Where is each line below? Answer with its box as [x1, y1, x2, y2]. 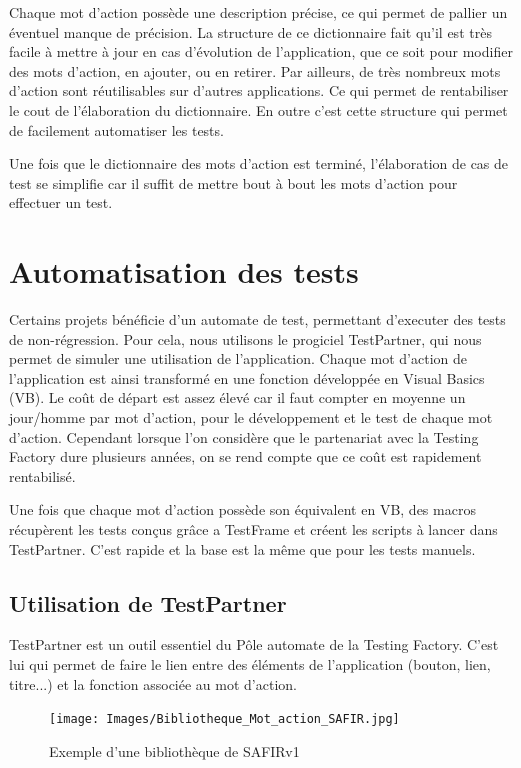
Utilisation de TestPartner [9, 587, 287, 618]
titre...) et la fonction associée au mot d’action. [9, 673, 297, 694]
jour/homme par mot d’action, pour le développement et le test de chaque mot [9, 407, 493, 428]
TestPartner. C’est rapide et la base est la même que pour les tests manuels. [9, 538, 476, 559]
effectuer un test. [9, 192, 113, 213]
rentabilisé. [9, 465, 76, 486]
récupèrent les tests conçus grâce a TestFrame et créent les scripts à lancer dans [9, 519, 498, 539]
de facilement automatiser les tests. [9, 119, 224, 140]
